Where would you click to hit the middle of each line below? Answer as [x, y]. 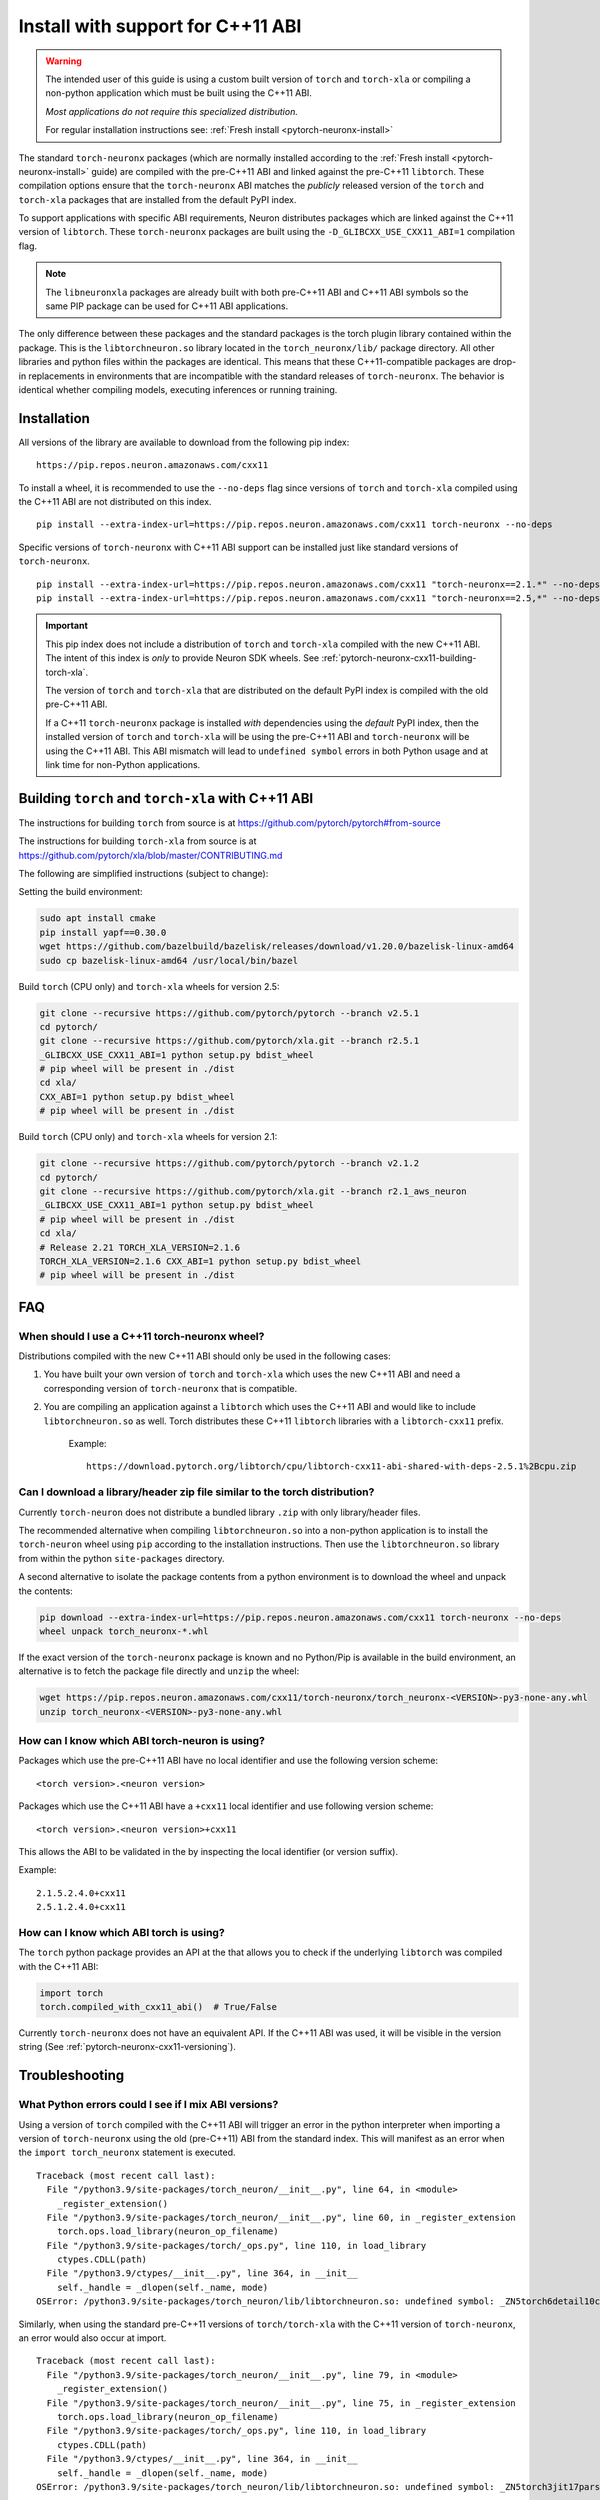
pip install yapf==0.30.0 [103, 932]
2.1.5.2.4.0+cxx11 [81, 1893]
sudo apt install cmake [98, 918]
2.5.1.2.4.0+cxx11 [81, 1907]
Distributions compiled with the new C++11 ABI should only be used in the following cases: [204, 1356]
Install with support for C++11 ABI [160, 26]
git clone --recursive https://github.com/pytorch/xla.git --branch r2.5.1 [229, 1041]
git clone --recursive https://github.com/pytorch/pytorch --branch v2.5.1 [229, 1013]
